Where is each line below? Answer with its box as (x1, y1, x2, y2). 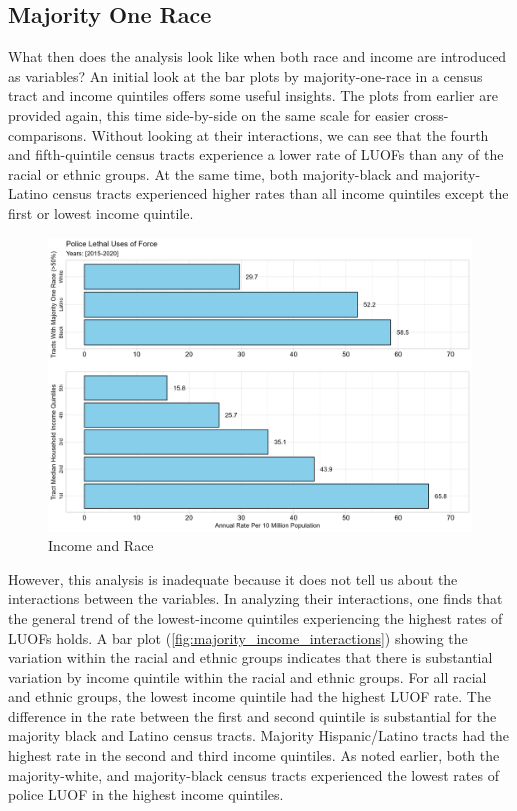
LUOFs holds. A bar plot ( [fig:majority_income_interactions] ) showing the (8, 627, 468, 648)
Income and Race (48, 535, 154, 556)
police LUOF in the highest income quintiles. (8, 784, 284, 805)
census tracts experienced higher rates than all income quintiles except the (52, 183, 509, 204)
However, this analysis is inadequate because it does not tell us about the (8, 568, 458, 589)
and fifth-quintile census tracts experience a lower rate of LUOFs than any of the (8, 144, 504, 165)
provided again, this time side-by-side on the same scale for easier (8, 104, 410, 125)
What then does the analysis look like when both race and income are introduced (8, 46, 507, 67)
